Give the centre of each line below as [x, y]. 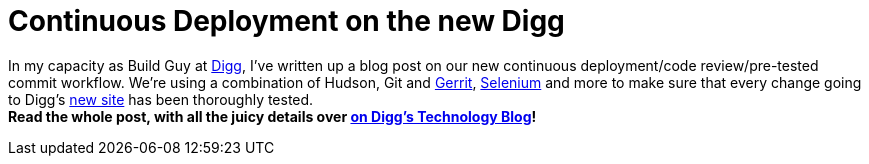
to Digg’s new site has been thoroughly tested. [161, 99]
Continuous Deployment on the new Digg [286, 21]
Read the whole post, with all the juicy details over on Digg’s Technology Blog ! [272, 116]
